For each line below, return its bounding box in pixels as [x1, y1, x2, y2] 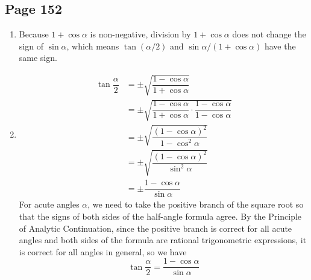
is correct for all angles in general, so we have [19, 245, 187, 258]
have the [264, 39, 296, 52]
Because [19, 28, 49, 40]
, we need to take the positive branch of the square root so [87, 198, 304, 211]
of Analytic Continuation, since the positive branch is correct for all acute [19, 221, 292, 234]
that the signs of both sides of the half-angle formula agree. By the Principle [19, 209, 302, 222]
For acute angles [19, 198, 80, 211]
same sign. [19, 51, 57, 64]
